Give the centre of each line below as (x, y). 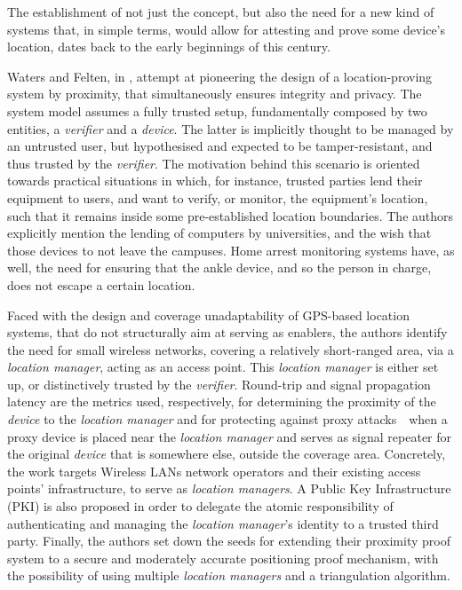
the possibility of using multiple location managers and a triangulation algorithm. (229, 575)
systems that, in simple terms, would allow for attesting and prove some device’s (227, 29)
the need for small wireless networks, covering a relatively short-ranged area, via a (231, 349)
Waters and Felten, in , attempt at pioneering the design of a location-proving (220, 76)
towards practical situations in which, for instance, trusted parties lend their (215, 181)
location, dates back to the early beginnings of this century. (169, 47)
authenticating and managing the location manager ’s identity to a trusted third (223, 523)
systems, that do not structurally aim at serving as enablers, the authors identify (227, 332)
